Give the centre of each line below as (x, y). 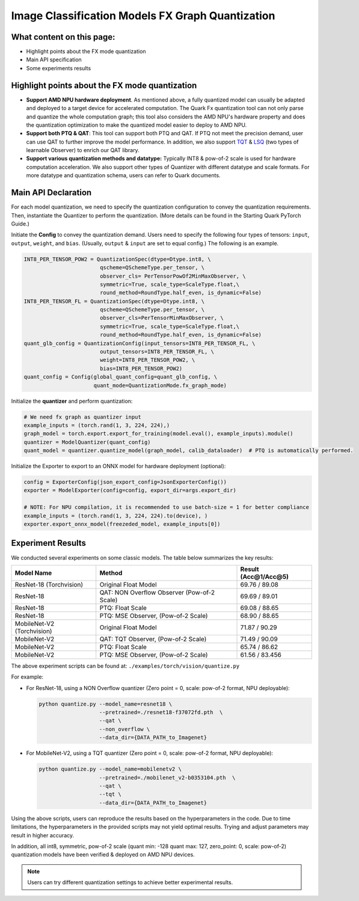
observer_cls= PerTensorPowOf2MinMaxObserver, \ (173, 276)
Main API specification (54, 60)
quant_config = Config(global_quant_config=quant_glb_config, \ (121, 377)
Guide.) (20, 224)
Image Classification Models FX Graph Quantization (143, 16)
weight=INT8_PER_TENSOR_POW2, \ (147, 360)
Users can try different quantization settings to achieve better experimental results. (130, 882)
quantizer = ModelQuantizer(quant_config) (87, 442)
